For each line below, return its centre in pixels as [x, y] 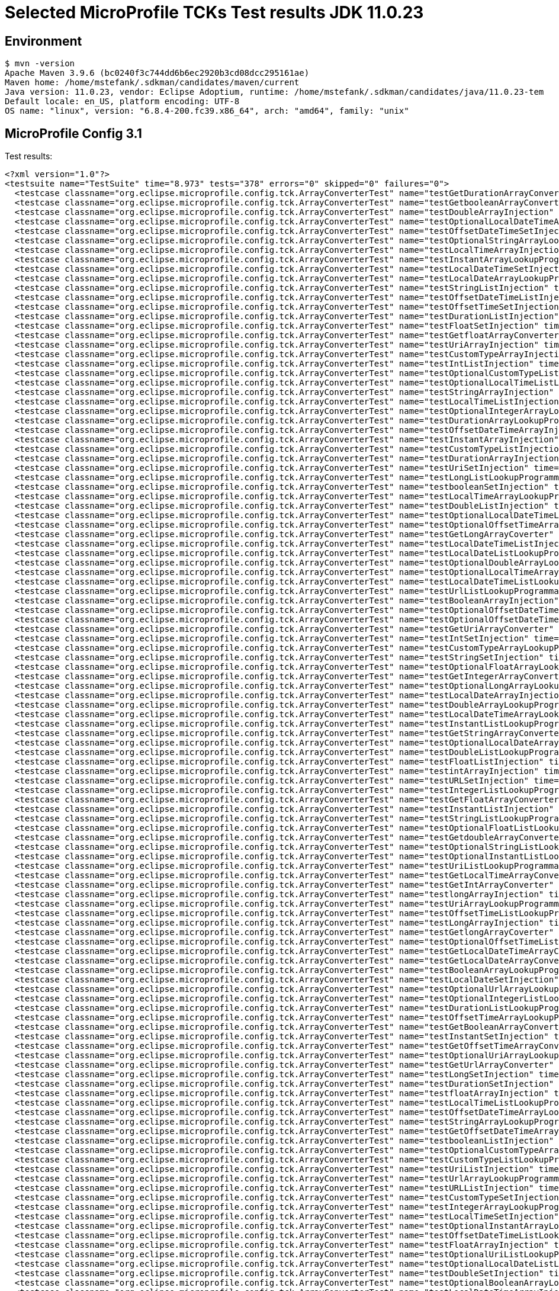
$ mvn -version [40, 64]
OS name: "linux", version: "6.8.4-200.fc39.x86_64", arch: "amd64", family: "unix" [207, 111]
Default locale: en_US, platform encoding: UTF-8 [122, 102]
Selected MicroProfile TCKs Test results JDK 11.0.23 [214, 12]
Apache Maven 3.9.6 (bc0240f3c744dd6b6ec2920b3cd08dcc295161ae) [157, 73]
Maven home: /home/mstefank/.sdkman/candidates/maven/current [152, 83]
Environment [44, 41]
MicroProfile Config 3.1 [73, 133]
